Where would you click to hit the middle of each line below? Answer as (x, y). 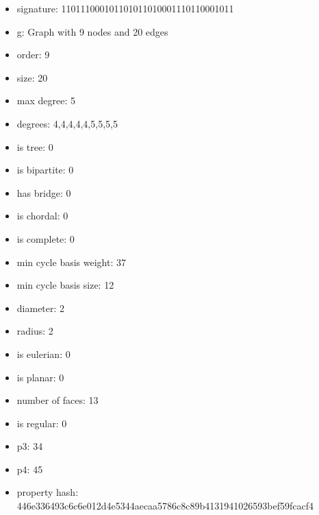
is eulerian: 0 (43, 354)
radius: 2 (35, 331)
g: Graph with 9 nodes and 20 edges (92, 31)
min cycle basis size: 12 (65, 285)
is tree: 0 (35, 146)
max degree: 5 (46, 100)
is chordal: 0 (42, 216)
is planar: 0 (40, 377)
